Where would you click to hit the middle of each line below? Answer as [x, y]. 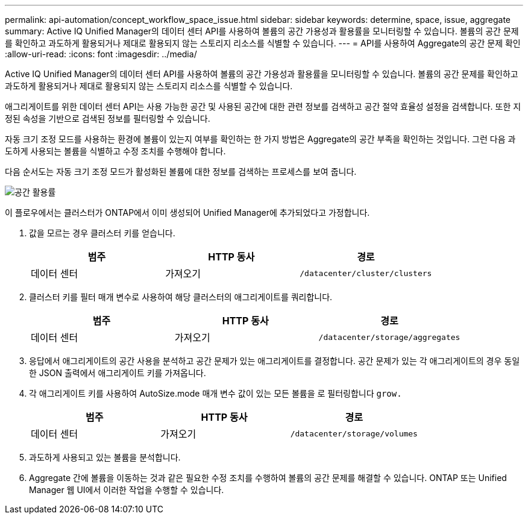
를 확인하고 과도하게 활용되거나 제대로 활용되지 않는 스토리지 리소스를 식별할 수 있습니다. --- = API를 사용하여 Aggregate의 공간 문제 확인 [263, 43]
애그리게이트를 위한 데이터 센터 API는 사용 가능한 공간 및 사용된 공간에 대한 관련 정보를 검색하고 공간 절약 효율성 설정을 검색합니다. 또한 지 [263, 106]
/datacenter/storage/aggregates [389, 337]
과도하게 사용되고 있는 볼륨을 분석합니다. [105, 457]
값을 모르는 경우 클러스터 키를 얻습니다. [102, 233]
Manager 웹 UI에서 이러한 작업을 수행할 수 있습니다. [127, 490]
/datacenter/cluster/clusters [366, 273]
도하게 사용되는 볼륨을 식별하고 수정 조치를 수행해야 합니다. [115, 151]
